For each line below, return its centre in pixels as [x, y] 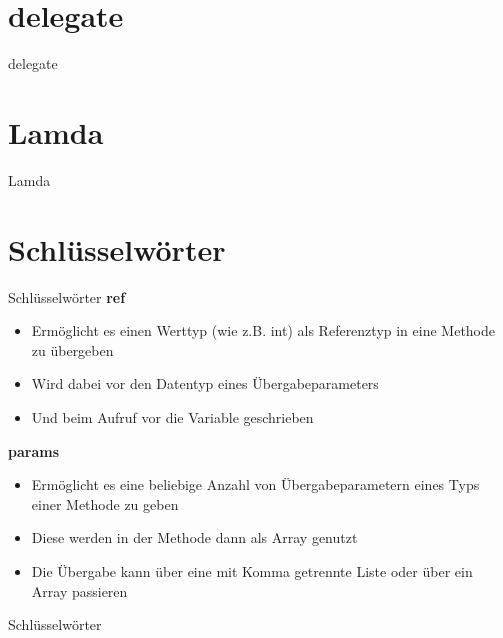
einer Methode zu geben [105, 503]
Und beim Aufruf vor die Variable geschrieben [172, 416]
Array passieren [79, 590]
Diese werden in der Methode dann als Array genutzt [194, 537]
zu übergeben [72, 349]
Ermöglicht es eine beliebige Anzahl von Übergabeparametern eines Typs [255, 484]
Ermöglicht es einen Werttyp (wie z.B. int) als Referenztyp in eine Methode [263, 330]
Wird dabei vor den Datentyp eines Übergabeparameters [205, 383]
